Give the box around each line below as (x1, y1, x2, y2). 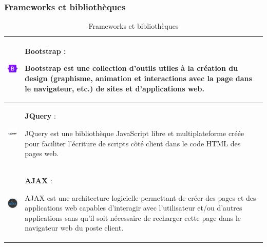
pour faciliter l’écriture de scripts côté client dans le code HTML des (25, 138, 241, 148)
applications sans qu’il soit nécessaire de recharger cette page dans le (25, 212, 241, 223)
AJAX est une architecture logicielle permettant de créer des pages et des (25, 192, 256, 203)
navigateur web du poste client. (25, 222, 124, 233)
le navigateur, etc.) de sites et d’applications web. (25, 83, 204, 93)
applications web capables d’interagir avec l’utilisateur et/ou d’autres (25, 202, 242, 213)
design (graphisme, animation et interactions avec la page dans (25, 73, 252, 83)
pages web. (25, 148, 59, 159)
